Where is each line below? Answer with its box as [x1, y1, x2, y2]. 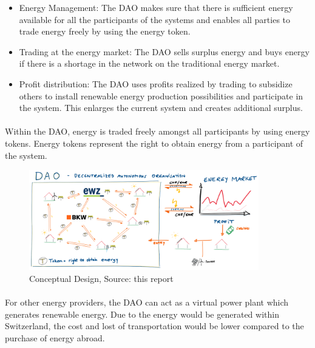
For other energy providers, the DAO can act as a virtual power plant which [5, 296, 289, 309]
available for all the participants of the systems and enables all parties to [19, 13, 291, 25]
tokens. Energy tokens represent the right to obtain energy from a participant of [5, 136, 303, 149]
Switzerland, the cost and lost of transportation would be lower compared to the [5, 320, 304, 332]
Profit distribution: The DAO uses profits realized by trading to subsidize [19, 77, 293, 90]
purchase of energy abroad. [5, 332, 105, 344]
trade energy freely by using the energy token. [19, 25, 191, 38]
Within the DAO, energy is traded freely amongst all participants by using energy [5, 125, 310, 138]
